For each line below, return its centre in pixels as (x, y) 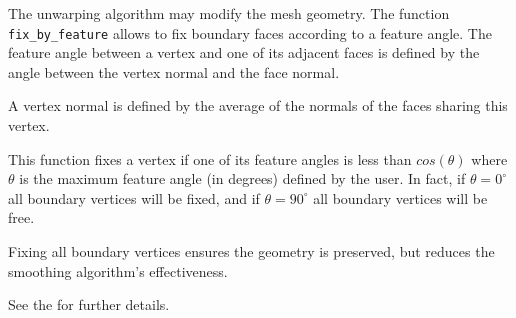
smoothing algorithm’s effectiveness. (118, 270)
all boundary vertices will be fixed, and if (134, 197)
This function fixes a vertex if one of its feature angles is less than (210, 158)
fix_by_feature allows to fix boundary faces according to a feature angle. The (250, 32)
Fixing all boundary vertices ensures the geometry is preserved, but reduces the (251, 251)
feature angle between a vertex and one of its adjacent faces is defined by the (244, 52)
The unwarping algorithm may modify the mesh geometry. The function (229, 13)
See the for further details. (89, 304)
